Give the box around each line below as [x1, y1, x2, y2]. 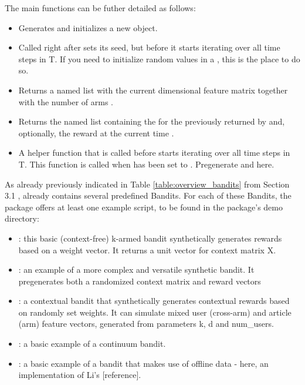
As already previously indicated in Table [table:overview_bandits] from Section [5, 178, 290, 190]
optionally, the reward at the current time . [18, 126, 174, 139]
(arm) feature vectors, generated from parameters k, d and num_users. [18, 317, 274, 330]
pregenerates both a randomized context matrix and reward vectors [18, 274, 261, 287]
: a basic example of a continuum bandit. [18, 337, 166, 350]
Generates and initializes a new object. [18, 21, 158, 34]
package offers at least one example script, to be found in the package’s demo [5, 200, 283, 213]
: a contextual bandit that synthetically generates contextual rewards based [18, 294, 290, 307]
